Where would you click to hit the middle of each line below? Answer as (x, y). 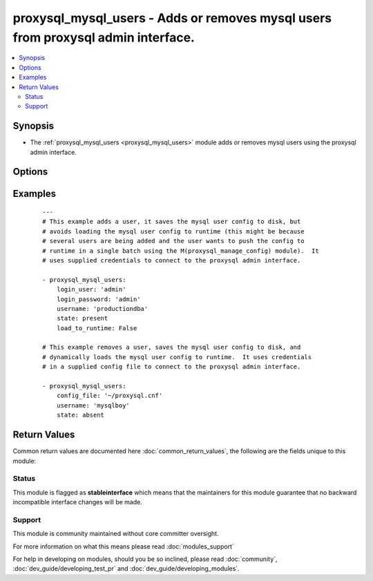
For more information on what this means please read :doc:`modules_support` (123, 546)
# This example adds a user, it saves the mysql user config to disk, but (172, 222)
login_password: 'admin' (98, 299)
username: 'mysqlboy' (93, 405)
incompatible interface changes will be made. (78, 502)
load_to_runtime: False (97, 328)
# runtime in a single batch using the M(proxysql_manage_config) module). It (181, 251)
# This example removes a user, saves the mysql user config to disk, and (172, 347)
